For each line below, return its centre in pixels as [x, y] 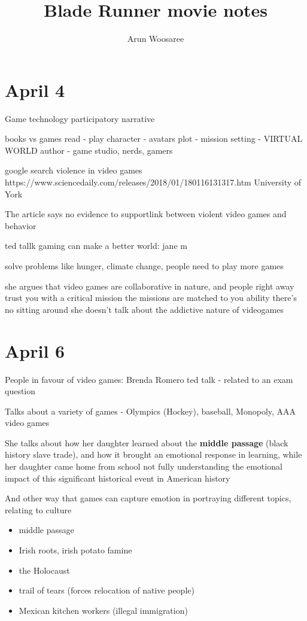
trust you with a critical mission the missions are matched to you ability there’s [151, 298]
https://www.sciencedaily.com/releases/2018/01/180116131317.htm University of [153, 182]
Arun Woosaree [156, 39]
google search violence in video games [74, 170]
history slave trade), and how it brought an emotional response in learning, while [153, 454]
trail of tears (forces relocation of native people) [107, 590]
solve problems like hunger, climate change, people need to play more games [144, 266]
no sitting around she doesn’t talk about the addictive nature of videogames [144, 309]
